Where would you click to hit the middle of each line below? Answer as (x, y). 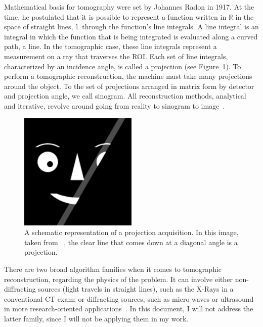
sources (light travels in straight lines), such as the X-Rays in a (136, 289)
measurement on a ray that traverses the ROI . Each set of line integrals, (116, 56)
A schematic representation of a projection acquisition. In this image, (131, 232)
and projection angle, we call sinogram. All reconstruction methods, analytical (125, 96)
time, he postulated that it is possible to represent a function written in (115, 16)
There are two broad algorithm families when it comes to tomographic (113, 269)
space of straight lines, (39, 27)
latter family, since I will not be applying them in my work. (96, 318)
